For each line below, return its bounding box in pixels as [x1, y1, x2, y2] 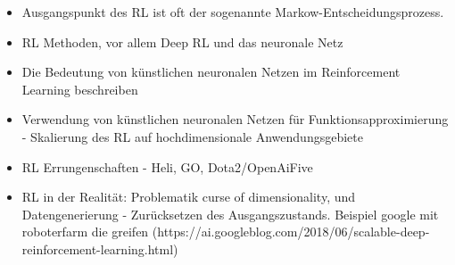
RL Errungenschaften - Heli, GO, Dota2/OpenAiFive [21, 157, 313, 176]
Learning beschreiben [21, 79, 138, 98]
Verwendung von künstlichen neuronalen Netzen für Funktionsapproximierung [21, 110, 449, 128]
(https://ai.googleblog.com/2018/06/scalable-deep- [152, 222, 430, 241]
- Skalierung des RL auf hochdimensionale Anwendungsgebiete [21, 127, 363, 145]
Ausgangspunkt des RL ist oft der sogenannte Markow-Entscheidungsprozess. [21, 3, 444, 21]
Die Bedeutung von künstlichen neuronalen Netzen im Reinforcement [21, 62, 401, 81]
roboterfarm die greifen [21, 222, 149, 241]
